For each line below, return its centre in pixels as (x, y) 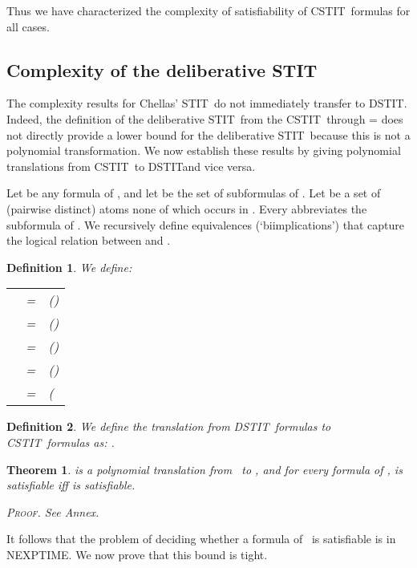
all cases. (28, 26)
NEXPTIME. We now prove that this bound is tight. (137, 554)
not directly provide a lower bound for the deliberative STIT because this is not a (208, 134)
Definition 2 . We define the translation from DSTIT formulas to (169, 426)
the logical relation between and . (89, 240)
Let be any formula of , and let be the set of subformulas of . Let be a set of (194, 193)
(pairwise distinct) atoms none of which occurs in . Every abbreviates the (187, 208)
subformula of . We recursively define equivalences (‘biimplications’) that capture (205, 224)
